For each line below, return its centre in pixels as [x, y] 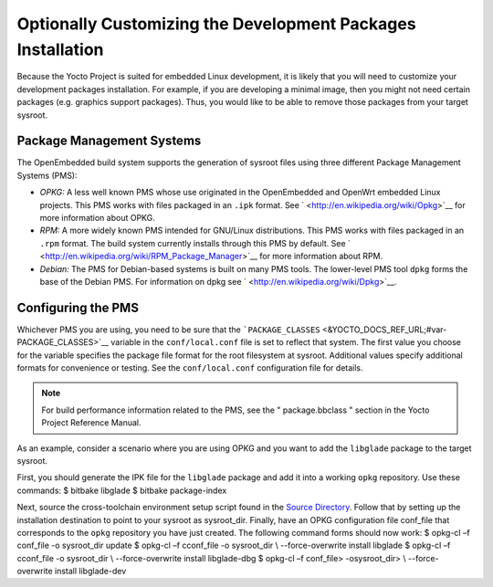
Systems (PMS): [47, 175]
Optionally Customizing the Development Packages [216, 24]
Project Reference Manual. [91, 423]
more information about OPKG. [97, 217]
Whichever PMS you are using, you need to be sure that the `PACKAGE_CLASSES [168, 330]
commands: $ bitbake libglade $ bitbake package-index [122, 490]
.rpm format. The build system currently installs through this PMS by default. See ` [195, 243]
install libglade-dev [91, 571]
